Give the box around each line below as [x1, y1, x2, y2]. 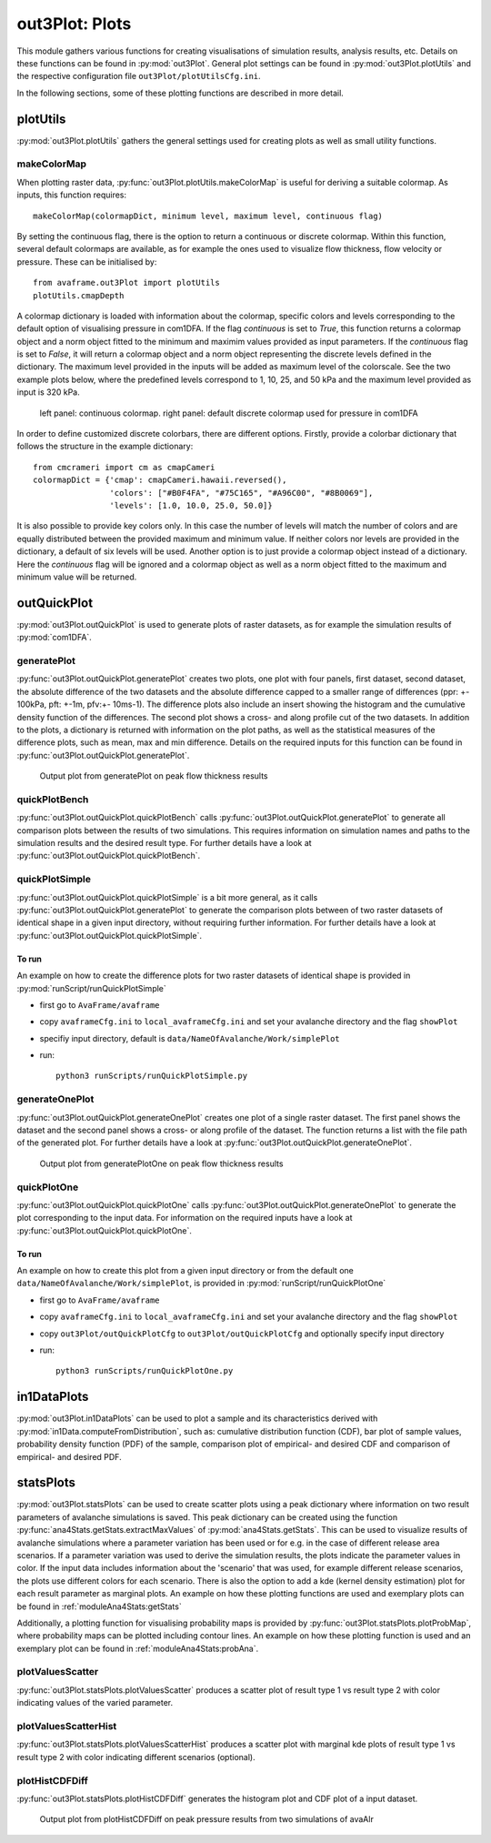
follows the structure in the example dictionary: [16, 441, 194, 452]
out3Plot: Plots [16, 14, 132, 34]
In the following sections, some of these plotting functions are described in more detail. [16, 87, 345, 98]
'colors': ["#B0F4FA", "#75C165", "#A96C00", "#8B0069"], [109, 488, 374, 498]
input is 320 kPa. [16, 387, 81, 398]
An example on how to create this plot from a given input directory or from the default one [16, 1265, 354, 1276]
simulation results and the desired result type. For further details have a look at [16, 838, 313, 849]
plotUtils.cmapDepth [33, 290, 125, 300]
